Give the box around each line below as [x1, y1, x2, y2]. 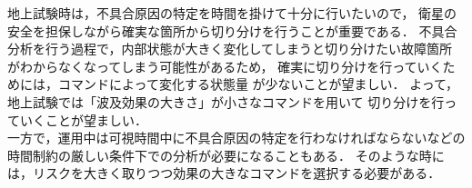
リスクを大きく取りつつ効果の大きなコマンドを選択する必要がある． [32, 163, 441, 183]
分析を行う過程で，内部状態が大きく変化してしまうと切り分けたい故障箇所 [7, 39, 453, 58]
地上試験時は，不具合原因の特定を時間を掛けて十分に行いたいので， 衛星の [7, 4, 457, 22]
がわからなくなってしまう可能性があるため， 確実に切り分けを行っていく [7, 56, 443, 75]
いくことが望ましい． [19, 110, 147, 129]
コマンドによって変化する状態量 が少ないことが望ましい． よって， [57, 74, 459, 94]
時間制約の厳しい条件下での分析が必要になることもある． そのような [7, 145, 419, 164]
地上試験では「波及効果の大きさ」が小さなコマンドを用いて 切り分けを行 [7, 92, 445, 111]
